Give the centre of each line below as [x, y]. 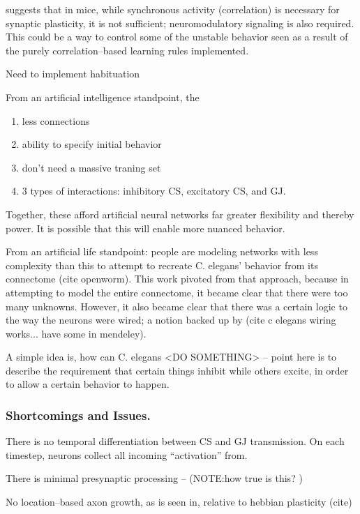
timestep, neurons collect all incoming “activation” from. [127, 454]
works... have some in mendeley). [76, 333]
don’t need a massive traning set [91, 167]
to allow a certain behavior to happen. [88, 384]
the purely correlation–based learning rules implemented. [127, 50]
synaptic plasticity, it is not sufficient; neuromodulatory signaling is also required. [180, 23]
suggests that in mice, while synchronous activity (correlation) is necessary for [173, 9]
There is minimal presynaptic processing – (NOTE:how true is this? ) [154, 478]
